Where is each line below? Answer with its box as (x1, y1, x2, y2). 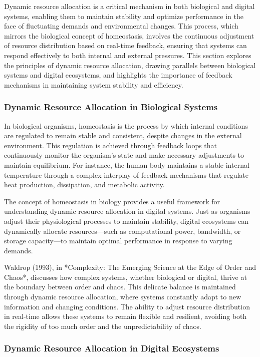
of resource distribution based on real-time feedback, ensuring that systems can (4, 40, 247, 51)
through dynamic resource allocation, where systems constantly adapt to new (4, 291, 241, 302)
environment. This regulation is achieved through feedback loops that (4, 140, 217, 150)
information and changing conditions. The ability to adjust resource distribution (4, 301, 250, 311)
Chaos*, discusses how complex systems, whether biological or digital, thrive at (4, 271, 247, 282)
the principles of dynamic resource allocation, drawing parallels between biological (4, 60, 256, 70)
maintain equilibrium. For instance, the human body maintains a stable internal (4, 159, 249, 170)
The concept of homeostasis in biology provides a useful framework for (4, 196, 220, 206)
